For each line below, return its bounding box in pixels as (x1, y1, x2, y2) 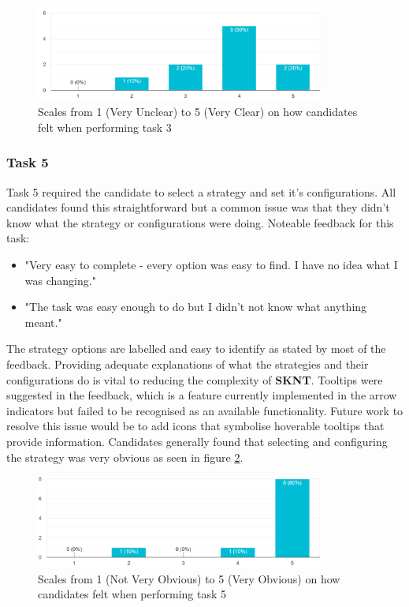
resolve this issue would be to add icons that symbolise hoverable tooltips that (6, 418, 385, 434)
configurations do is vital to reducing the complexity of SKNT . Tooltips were (6, 371, 383, 388)
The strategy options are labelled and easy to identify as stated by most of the (6, 340, 386, 357)
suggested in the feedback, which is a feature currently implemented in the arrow (6, 387, 397, 403)
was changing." (24, 272, 96, 288)
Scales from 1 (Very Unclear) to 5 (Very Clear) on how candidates (38, 103, 358, 120)
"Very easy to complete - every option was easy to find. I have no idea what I (24, 257, 398, 273)
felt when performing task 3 (38, 118, 172, 135)
